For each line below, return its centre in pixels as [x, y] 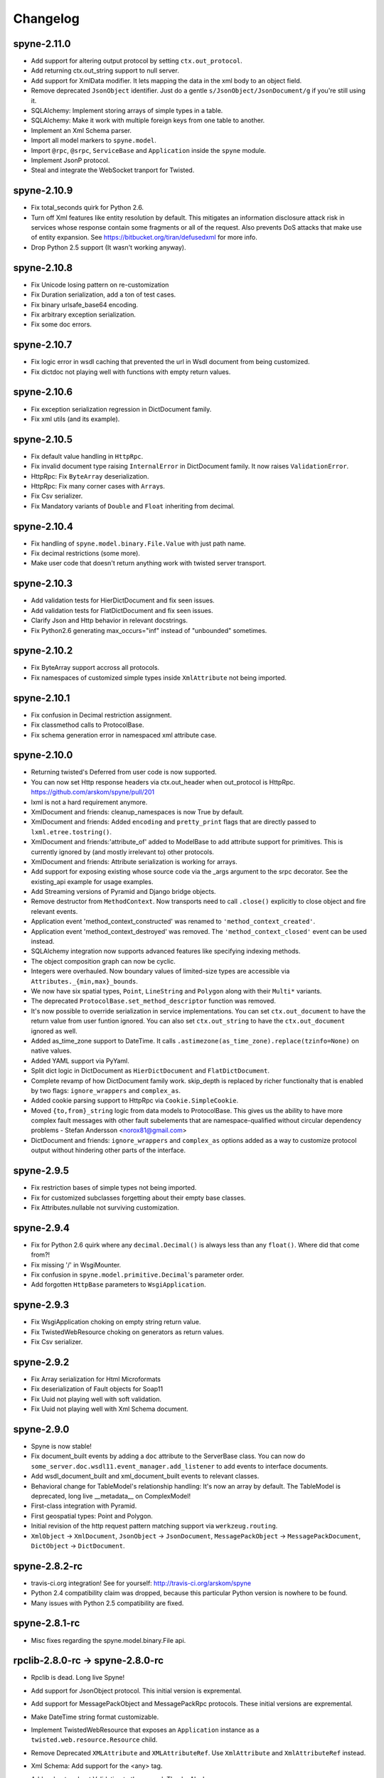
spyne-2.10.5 [43, 439]
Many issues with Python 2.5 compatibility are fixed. [107, 1603]
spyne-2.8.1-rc [47, 1623]
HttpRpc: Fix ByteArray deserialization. [90, 476]
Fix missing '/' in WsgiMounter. [76, 1265]
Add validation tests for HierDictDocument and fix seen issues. [123, 600]
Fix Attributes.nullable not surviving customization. [105, 1207]
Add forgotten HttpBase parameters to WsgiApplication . [118, 1284]
